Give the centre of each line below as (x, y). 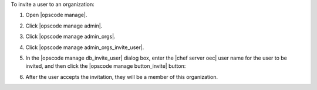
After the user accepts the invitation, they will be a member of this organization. (122, 77)
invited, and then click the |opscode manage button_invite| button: (106, 66)
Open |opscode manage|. (56, 15)
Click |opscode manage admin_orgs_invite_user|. (85, 47)
